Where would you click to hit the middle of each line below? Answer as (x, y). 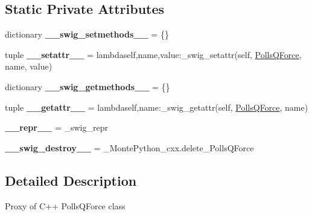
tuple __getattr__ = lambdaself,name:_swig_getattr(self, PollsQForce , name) (157, 107)
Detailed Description (71, 180)
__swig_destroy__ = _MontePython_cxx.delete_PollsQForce (129, 147)
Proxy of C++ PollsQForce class (65, 205)
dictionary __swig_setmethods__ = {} (87, 34)
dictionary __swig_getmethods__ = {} (88, 86)
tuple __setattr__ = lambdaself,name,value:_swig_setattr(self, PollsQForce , (153, 54)
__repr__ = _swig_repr (56, 127)
